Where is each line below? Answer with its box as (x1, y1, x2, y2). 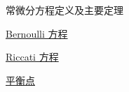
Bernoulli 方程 (6, 26, 68, 40)
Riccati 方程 (6, 49, 59, 64)
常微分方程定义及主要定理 (6, 3, 123, 17)
